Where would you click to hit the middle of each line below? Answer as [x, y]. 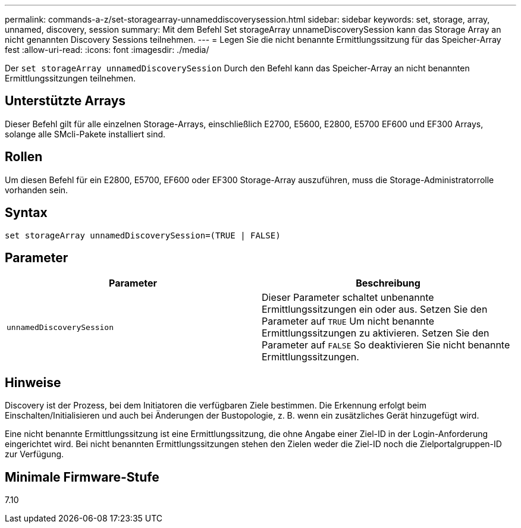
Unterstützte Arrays [65, 101]
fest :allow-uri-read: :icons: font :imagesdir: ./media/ [107, 50]
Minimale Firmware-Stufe [82, 477]
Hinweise [33, 382]
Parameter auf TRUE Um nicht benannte [348, 321]
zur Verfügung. [34, 454]
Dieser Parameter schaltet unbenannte [348, 298]
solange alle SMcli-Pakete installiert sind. [85, 134]
